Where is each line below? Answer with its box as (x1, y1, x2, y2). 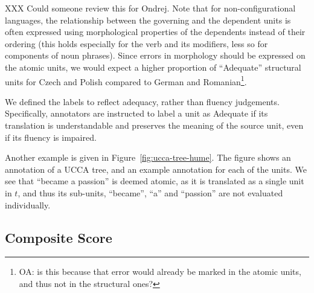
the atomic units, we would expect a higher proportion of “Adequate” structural (5, 60, 301, 73)
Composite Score (5, 228, 112, 246)
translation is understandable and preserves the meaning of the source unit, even (5, 119, 304, 131)
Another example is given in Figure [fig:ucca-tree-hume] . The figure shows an (5, 151, 291, 164)
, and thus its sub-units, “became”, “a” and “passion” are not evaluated (18, 186, 283, 199)
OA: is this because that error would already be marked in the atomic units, (19, 265, 301, 278)
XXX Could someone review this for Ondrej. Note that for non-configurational (5, 2, 296, 14)
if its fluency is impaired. (5, 130, 97, 143)
